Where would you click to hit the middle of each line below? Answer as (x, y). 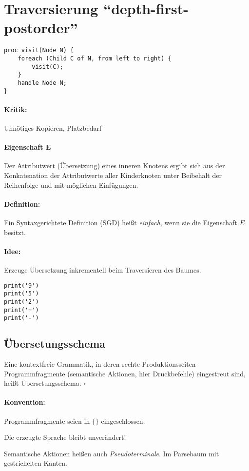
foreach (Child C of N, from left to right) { (95, 58)
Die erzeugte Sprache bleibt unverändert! (65, 437)
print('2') (21, 302)
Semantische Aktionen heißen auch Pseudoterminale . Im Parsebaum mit (112, 453)
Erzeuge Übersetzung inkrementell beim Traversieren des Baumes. (103, 270)
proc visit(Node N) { (39, 50)
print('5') (21, 294)
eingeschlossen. (123, 421)
